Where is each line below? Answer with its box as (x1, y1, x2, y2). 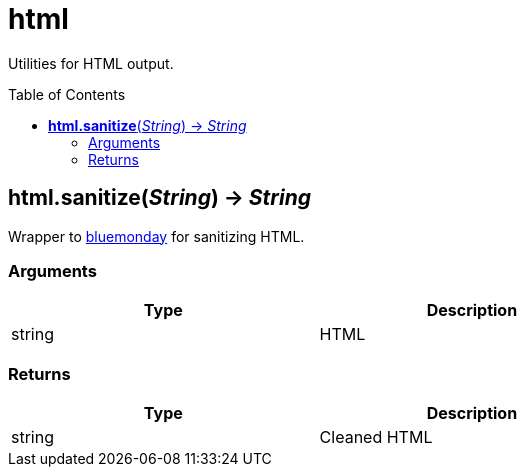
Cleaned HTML (319, 427, 433, 448)
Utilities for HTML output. (8, 54, 174, 72)
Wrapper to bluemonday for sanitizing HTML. (8, 227, 305, 245)
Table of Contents (8, 85, 126, 103)
